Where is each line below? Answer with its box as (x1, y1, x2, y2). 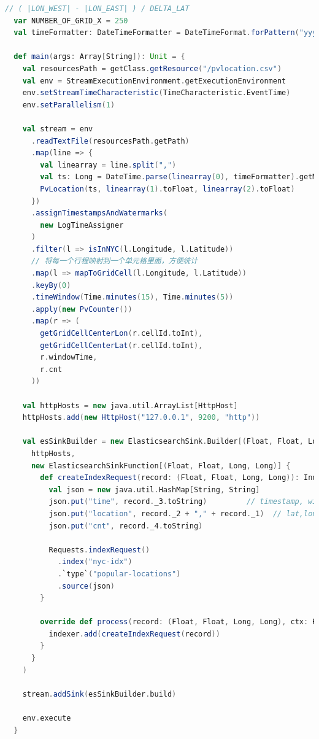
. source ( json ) (57, 581, 115, 590)
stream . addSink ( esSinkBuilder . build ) (22, 689, 177, 698)
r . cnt (40, 365, 63, 374)
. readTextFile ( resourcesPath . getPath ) (31, 136, 190, 145)
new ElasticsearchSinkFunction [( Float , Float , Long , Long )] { (31, 461, 291, 470)
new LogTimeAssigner (40, 220, 124, 230)
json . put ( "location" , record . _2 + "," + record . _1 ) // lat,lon (48, 509, 317, 518)
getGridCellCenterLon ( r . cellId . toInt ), (40, 329, 203, 338)
